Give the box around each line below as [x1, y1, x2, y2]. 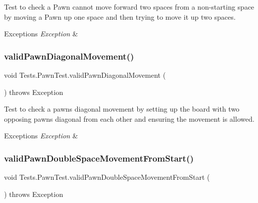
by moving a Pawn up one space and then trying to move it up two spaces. [4, 11, 236, 22]
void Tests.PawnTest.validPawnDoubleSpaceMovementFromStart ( [4, 172, 210, 182]
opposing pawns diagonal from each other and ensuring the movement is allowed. [4, 113, 254, 124]
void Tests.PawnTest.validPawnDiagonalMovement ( [4, 70, 166, 80]
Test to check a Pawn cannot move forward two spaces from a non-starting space [4, 2, 254, 12]
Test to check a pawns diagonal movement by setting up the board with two [4, 104, 240, 114]
